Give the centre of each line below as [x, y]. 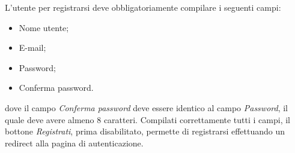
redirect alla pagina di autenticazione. [74, 143]
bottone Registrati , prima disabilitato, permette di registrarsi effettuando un [145, 131]
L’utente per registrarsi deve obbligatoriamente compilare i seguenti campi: [143, 7]
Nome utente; [44, 27]
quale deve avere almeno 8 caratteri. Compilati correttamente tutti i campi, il [147, 119]
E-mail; [32, 48]
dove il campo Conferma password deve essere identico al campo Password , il [146, 107]
